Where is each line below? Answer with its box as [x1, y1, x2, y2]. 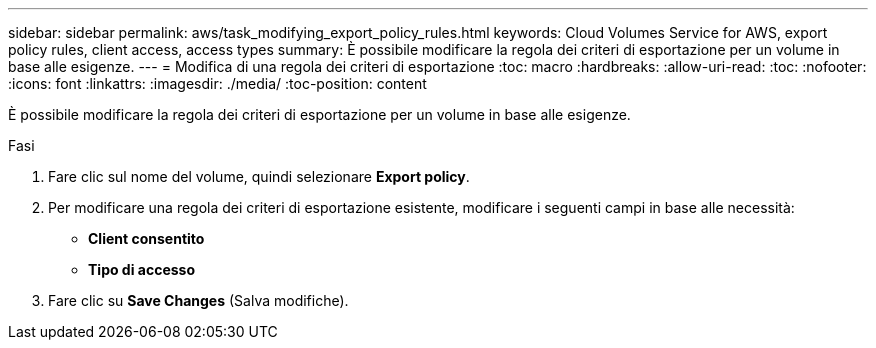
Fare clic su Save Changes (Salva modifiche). [48, 292, 349, 309]
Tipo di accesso [88, 261, 196, 278]
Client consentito [88, 230, 205, 247]
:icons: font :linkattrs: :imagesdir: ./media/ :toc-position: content [8, 75, 427, 92]
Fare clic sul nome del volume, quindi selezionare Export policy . [48, 168, 470, 185]
